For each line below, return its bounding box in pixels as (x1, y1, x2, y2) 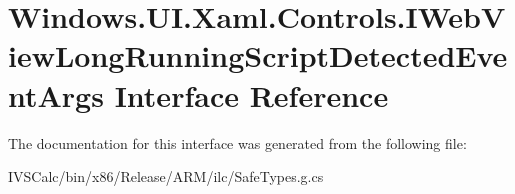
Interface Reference (114, 74, 389, 115)
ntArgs (8, 74, 104, 115)
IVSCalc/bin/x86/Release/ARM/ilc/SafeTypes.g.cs (8, 166, 324, 187)
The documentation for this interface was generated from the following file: (8, 132, 467, 153)
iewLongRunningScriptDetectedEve (8, 35, 508, 76)
